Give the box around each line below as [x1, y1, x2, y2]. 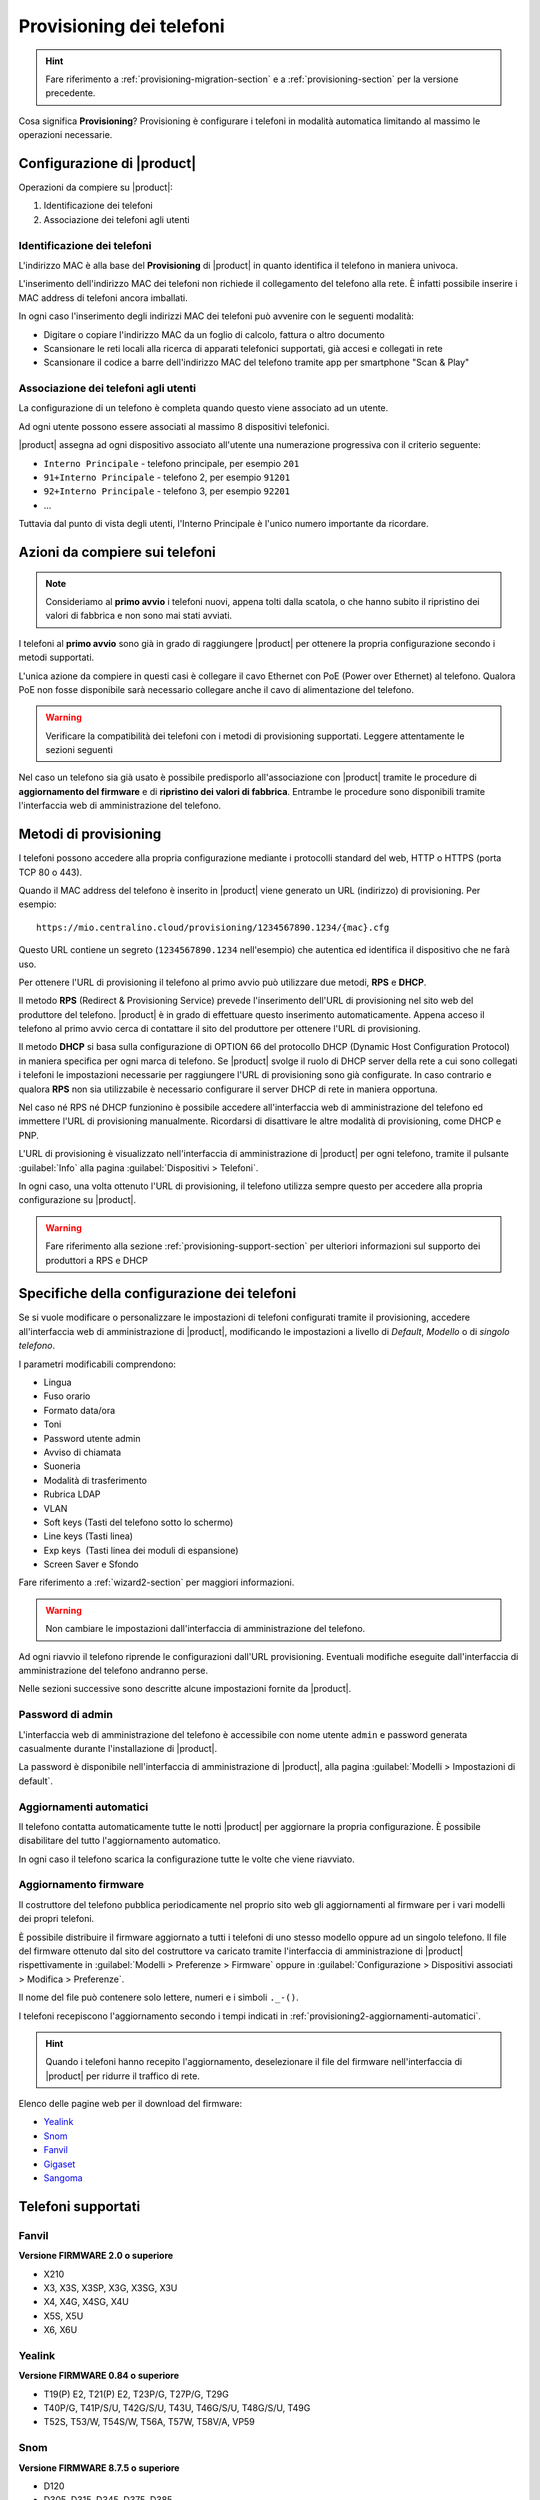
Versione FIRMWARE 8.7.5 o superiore [18, 2461, 180, 2474]
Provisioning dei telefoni [18, 15, 225, 37]
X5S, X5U [43, 2310, 84, 2322]
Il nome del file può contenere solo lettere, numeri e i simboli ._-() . [18, 1991, 299, 2004]
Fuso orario [43, 1390, 91, 1402]
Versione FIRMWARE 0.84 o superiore [18, 2370, 180, 2382]
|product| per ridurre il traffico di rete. [45, 2070, 200, 2082]
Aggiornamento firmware [18, 1878, 145, 1892]
